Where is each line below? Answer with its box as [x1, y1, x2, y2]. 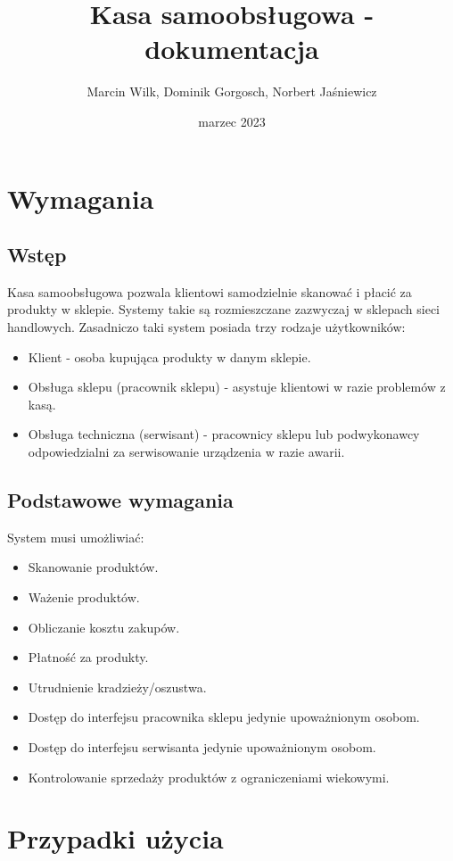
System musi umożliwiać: [7, 527, 144, 546]
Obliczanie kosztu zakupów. [28, 617, 180, 636]
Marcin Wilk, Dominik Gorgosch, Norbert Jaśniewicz [86, 82, 377, 101]
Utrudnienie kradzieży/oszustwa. [28, 677, 207, 696]
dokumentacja [144, 30, 319, 67]
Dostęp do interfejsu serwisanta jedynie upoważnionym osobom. [28, 738, 376, 756]
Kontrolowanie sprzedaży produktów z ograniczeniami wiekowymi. [28, 767, 390, 786]
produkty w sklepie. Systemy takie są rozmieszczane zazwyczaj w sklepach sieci [7, 300, 440, 319]
